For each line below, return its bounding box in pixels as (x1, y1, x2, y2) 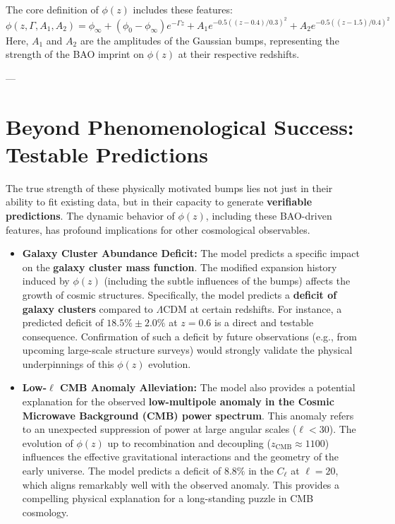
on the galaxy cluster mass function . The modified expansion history (22, 259, 337, 274)
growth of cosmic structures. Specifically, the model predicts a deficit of (22, 287, 337, 302)
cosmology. (22, 504, 69, 519)
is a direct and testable (214, 315, 314, 330)
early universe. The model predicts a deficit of (22, 463, 221, 478)
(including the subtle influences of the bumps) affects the (104, 273, 351, 288)
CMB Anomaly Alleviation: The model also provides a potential (60, 380, 355, 395)
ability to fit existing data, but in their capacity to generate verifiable (6, 194, 312, 209)
